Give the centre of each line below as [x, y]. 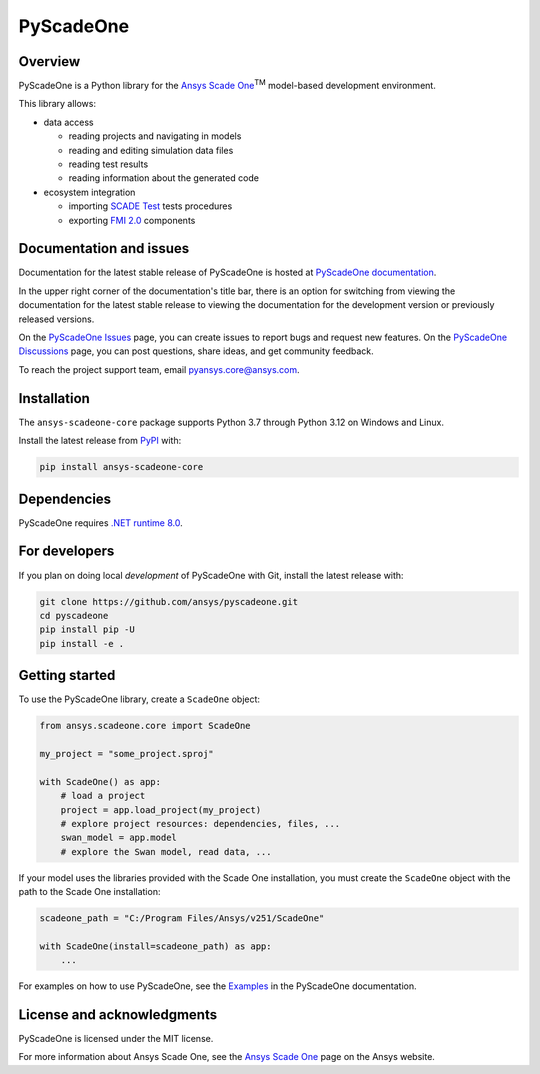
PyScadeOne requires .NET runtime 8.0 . [101, 522]
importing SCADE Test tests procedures [150, 206]
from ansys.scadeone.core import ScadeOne [145, 726]
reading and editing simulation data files [151, 150]
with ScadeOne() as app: [100, 781]
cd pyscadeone [74, 615]
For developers [66, 551]
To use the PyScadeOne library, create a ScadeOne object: [139, 699]
